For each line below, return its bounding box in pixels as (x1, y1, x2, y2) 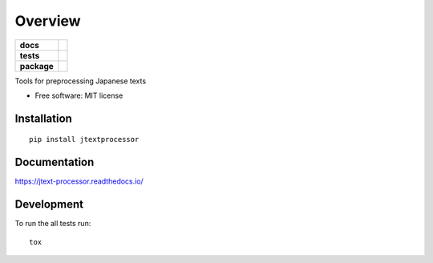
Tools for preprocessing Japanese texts (14, 76, 147, 86)
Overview (14, 12, 81, 30)
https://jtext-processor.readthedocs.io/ (14, 176, 144, 186)
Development (14, 197, 84, 212)
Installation (14, 111, 72, 125)
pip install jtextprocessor (29, 135, 140, 144)
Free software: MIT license (34, 91, 123, 100)
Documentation (14, 156, 95, 169)
